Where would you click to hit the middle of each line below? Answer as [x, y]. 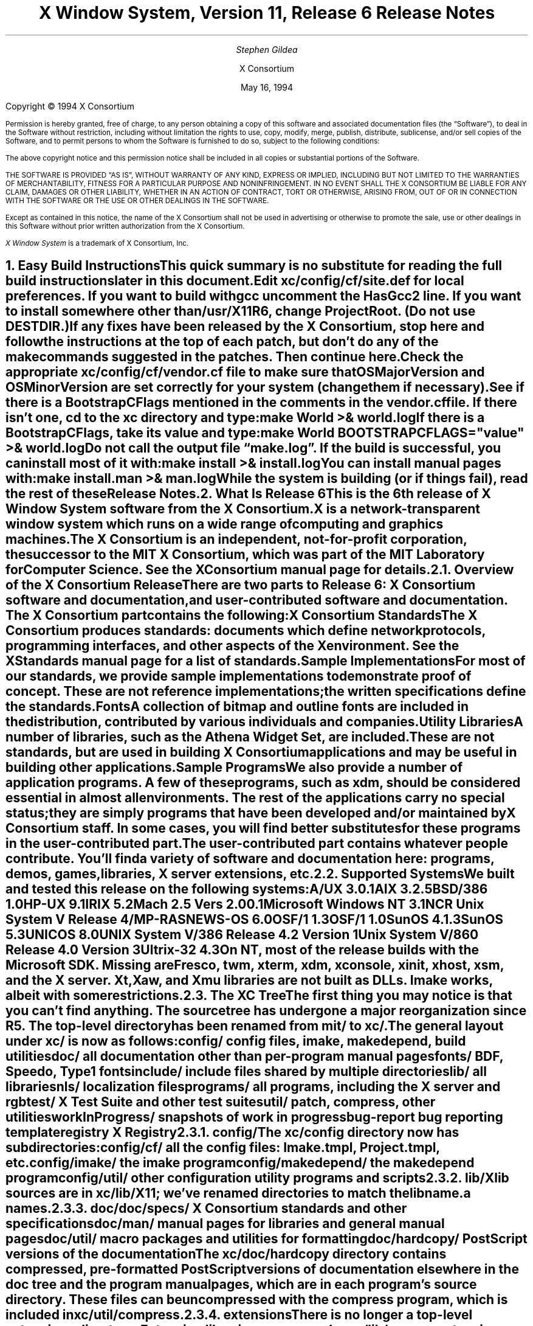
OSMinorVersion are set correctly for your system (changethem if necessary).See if [265, 387]
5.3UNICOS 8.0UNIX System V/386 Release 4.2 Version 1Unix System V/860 [242, 935]
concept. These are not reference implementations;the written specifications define [266, 692]
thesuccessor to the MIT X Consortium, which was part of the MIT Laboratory [245, 555]
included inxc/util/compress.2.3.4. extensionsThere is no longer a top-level [239, 1315]
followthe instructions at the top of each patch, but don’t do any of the [222, 342]
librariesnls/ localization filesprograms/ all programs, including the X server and [253, 1087]
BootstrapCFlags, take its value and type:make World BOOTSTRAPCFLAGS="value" [265, 433]
